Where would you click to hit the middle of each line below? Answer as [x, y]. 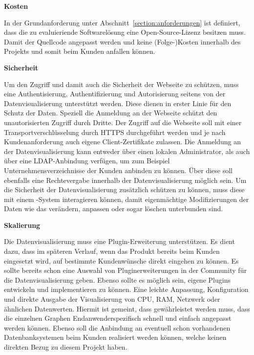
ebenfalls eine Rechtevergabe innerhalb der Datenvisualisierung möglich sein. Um [125, 180]
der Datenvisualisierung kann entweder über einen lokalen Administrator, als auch [127, 151]
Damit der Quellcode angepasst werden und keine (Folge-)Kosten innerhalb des [122, 41]
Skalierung [22, 225]
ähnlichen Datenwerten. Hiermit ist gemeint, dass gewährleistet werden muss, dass [127, 308]
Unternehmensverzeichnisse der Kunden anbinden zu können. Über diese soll [118, 170]
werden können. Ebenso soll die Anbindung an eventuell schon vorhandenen [117, 327]
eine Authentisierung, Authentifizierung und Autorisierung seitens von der [115, 94]
